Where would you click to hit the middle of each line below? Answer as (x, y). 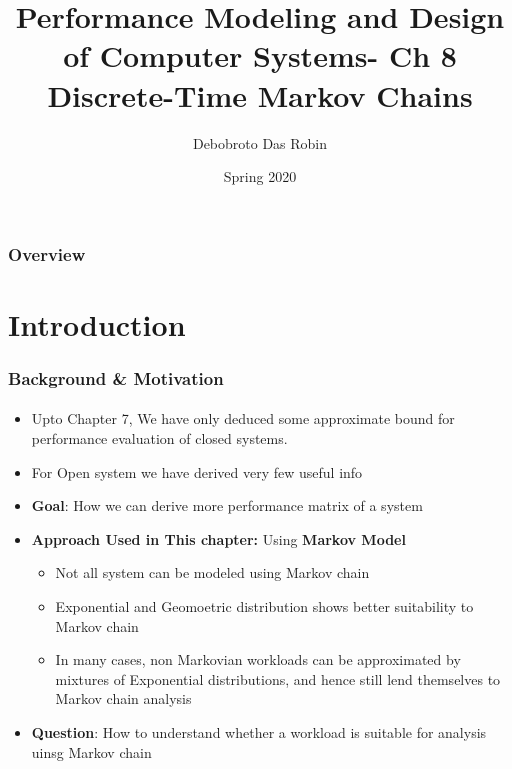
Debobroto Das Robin (260, 142)
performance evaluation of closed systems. (159, 438)
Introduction (97, 323)
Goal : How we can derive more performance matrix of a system (227, 505)
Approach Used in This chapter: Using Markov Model (218, 538)
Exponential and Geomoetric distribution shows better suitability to (264, 605)
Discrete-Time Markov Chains (260, 94)
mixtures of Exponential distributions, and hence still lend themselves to (278, 678)
